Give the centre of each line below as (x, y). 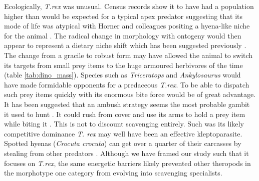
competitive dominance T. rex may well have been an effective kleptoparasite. (123, 133)
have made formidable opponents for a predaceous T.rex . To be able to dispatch (127, 84)
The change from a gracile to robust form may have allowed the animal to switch (128, 55)
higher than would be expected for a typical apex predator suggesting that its (123, 16)
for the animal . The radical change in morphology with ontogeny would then (123, 35)
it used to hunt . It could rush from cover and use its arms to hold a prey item (125, 114)
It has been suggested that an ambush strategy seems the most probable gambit (127, 104)
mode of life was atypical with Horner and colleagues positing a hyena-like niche (127, 26)
